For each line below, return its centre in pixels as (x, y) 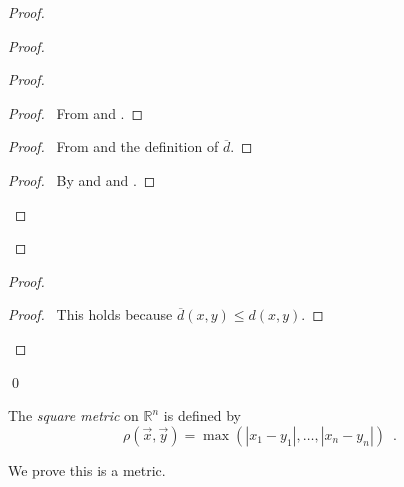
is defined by (202, 415)
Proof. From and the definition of (113, 146)
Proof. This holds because (90, 314)
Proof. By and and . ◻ (82, 179)
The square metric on (73, 415)
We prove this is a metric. (87, 469)
